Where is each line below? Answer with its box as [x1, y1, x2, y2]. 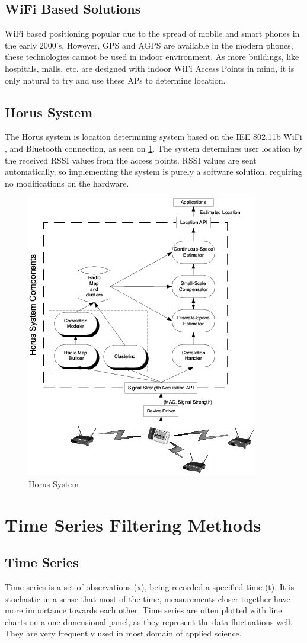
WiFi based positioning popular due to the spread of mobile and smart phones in [5, 27, 300, 40]
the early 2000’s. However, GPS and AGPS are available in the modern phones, [5, 39, 293, 51]
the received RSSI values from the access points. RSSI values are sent [5, 153, 257, 166]
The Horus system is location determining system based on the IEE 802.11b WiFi [5, 130, 302, 143]
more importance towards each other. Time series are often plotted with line [5, 604, 282, 616]
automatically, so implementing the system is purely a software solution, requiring [5, 165, 302, 178]
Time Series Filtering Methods [5, 512, 261, 536]
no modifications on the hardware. [5, 177, 129, 189]
